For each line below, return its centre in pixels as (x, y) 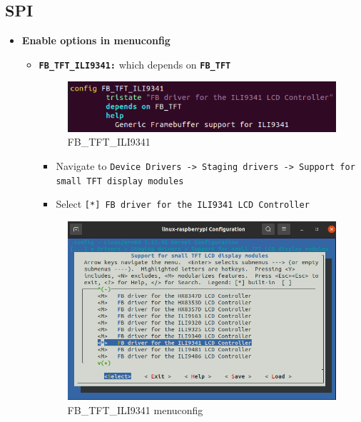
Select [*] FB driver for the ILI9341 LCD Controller (183, 204)
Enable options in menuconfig (96, 40)
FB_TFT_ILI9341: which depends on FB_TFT (135, 64)
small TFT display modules (120, 181)
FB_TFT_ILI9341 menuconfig (135, 410)
